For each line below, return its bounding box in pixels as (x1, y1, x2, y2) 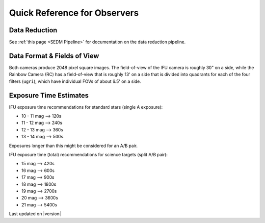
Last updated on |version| (9, 211, 61, 217)
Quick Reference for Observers (9, 7, 139, 18)
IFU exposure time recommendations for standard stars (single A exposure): (9, 104, 163, 110)
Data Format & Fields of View (9, 51, 99, 60)
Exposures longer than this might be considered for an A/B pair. (9, 143, 138, 149)
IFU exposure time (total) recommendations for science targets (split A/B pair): (9, 152, 168, 157)
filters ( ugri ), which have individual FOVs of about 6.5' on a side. (9, 78, 141, 84)
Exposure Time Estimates (9, 91, 89, 99)
